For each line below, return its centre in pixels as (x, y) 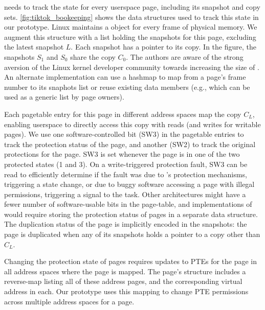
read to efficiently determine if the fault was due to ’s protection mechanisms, (126, 174)
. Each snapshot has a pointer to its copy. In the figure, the (163, 47)
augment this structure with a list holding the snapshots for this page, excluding (130, 37)
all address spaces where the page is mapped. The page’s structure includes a (125, 271)
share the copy (93, 56)
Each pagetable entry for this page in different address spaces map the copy (123, 114)
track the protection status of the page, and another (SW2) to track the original (130, 144)
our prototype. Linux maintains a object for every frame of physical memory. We (131, 27)
